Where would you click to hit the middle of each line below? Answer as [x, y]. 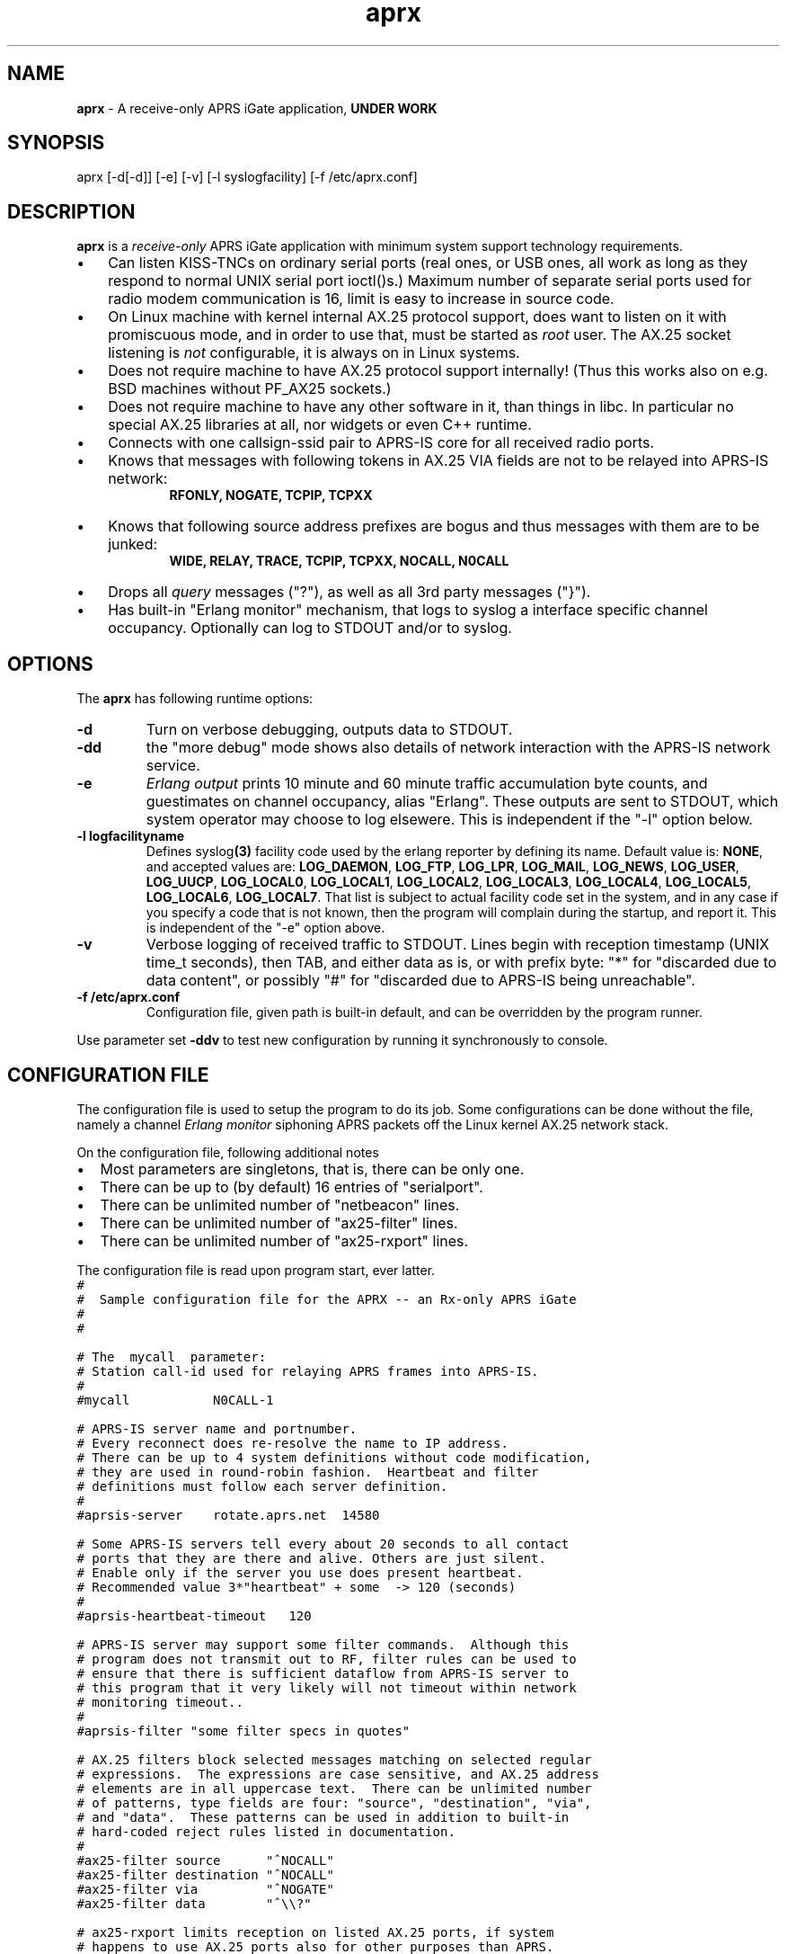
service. [173, 766]
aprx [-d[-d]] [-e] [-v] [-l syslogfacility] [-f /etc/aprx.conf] [247, 177]
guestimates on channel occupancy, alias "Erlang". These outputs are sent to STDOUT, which [462, 802]
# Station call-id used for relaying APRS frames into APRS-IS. [308, 1371]
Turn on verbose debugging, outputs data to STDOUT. [329, 730]
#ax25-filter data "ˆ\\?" [194, 1903]
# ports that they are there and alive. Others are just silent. [311, 1558]
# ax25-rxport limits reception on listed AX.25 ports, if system [315, 1932]
